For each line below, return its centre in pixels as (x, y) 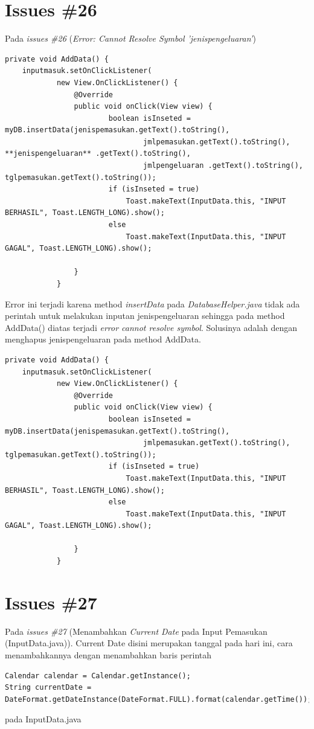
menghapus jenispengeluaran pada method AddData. (103, 339)
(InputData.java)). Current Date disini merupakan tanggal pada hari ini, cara (149, 643)
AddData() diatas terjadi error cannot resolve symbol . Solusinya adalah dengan (151, 327)
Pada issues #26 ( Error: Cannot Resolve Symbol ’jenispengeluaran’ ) (130, 38)
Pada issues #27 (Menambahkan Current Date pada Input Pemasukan (136, 631)
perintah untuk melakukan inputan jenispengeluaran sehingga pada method (145, 316)
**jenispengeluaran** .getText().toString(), (98, 154)
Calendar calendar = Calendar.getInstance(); (98, 676)
